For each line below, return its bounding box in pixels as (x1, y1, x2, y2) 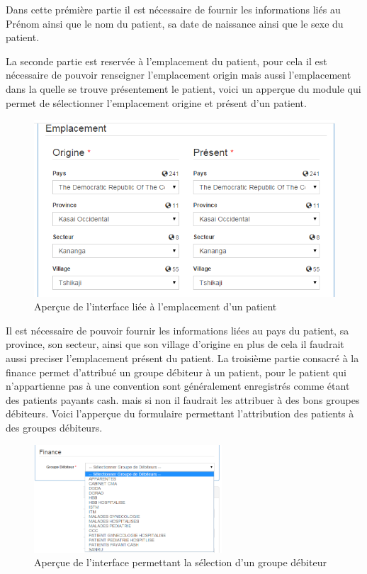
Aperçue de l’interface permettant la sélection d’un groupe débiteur (34, 555, 327, 570)
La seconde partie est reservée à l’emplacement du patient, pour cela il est (6, 53, 327, 68)
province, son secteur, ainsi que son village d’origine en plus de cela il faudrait (6, 337, 344, 351)
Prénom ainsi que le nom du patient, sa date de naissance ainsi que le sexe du (6, 16, 344, 30)
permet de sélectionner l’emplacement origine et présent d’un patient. (6, 95, 307, 110)
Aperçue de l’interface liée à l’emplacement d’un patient (34, 299, 277, 314)
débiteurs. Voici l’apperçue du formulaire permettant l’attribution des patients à (6, 406, 354, 421)
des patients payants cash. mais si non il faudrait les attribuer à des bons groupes (6, 392, 360, 407)
